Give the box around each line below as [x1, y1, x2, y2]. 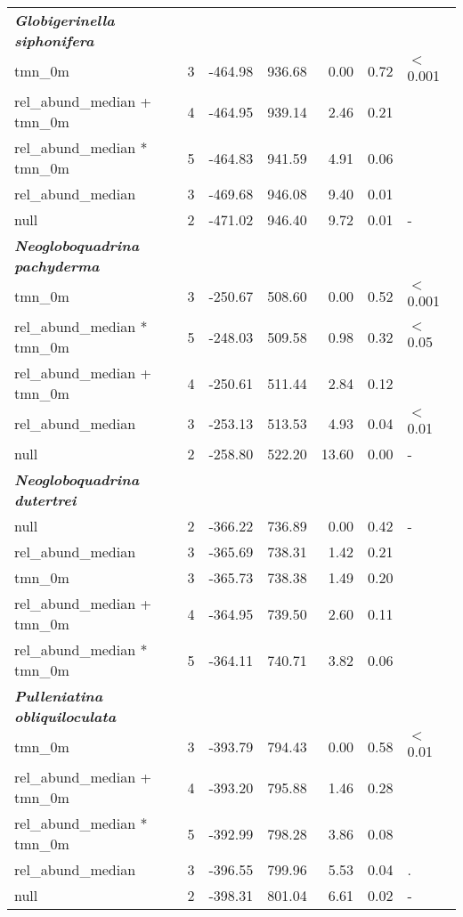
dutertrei [14, 490, 77, 510]
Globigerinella [14, 10, 115, 30]
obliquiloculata [14, 706, 117, 726]
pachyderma [14, 256, 100, 276]
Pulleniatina [14, 686, 103, 706]
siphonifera [14, 30, 94, 51]
